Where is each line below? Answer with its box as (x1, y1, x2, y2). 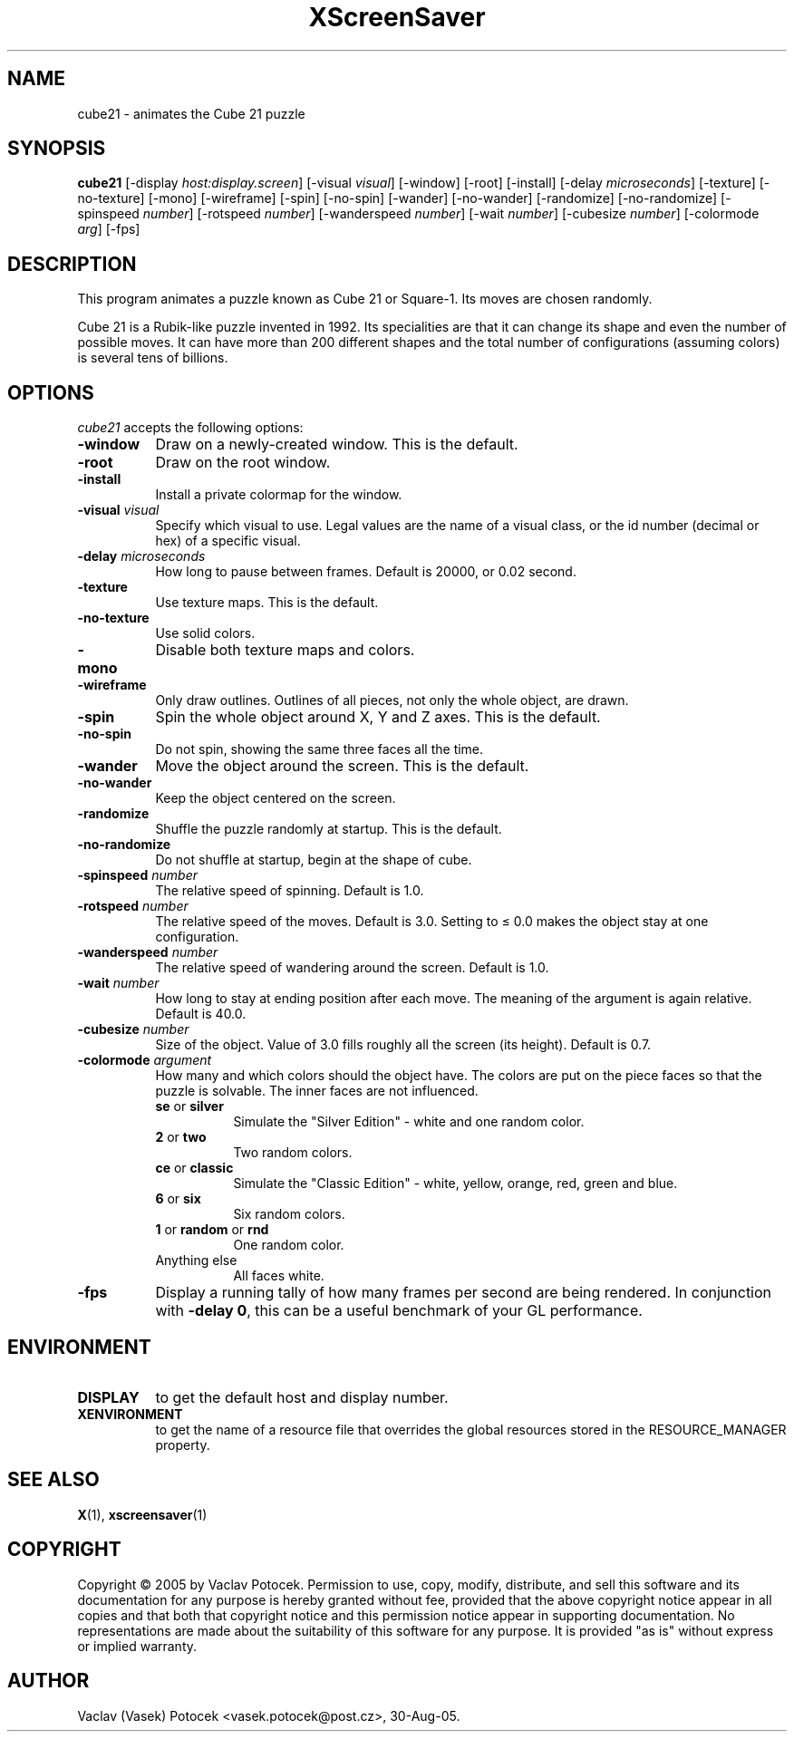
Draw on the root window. (155, 453, 331, 472)
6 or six (155, 1191, 201, 1207)
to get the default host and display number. (155, 1387, 449, 1406)
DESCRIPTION (7, 252, 137, 275)
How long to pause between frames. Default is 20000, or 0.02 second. (155, 564, 576, 580)
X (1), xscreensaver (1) (77, 1506, 208, 1522)
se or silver (155, 1098, 224, 1115)
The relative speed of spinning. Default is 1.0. (155, 883, 424, 899)
